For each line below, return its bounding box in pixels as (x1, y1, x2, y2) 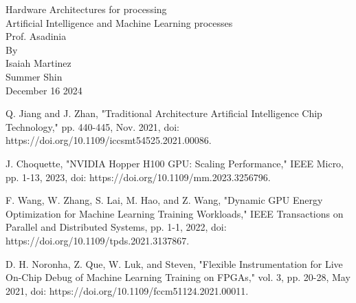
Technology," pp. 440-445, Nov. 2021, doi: (5, 119, 179, 134)
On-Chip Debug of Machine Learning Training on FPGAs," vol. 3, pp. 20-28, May (5, 270, 351, 284)
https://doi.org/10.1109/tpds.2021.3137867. (5, 233, 190, 247)
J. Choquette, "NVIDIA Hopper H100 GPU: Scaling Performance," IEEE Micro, (5, 156, 344, 170)
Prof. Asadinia (5, 29, 67, 43)
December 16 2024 (5, 83, 82, 97)
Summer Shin (5, 69, 63, 83)
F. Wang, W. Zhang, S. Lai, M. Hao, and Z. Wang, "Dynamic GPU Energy (5, 193, 323, 207)
